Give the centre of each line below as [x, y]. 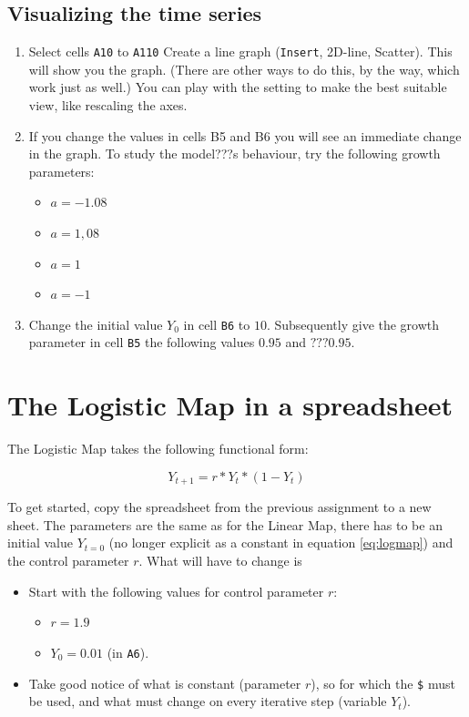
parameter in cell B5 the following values [142, 342]
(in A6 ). [128, 652]
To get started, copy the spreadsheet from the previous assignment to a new [219, 507]
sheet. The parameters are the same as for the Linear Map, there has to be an [225, 524]
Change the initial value [96, 324]
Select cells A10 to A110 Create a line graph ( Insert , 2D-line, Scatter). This [240, 51]
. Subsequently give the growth [353, 324]
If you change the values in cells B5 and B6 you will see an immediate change [245, 135]
